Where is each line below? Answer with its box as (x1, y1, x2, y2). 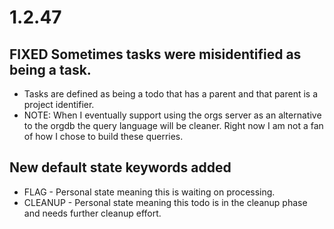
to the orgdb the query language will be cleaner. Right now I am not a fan (23, 120, 324, 131)
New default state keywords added (9, 159, 232, 176)
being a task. (9, 61, 92, 78)
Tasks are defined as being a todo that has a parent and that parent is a (23, 88, 319, 100)
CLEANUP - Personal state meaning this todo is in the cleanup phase (23, 196, 308, 208)
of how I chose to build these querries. (23, 131, 184, 142)
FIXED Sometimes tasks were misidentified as (9, 46, 302, 63)
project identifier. (23, 99, 95, 110)
